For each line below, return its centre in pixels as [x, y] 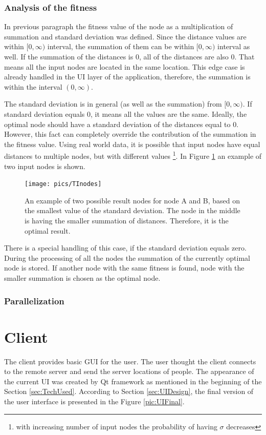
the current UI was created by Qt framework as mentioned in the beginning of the [133, 381]
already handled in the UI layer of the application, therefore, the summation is [127, 77]
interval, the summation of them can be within [121, 46]
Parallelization [34, 301]
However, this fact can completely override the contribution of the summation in [130, 134]
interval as [234, 46]
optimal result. [48, 230]
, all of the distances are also [184, 56]
